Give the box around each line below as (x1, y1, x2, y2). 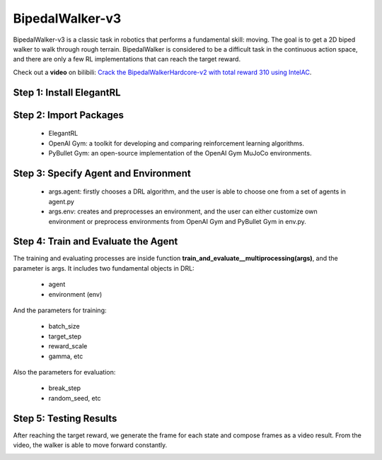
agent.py (48, 197, 74, 206)
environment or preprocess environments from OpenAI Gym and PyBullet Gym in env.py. (48, 217, 307, 225)
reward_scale (48, 342, 88, 350)
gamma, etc (48, 352, 83, 360)
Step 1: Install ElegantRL (13, 86, 121, 98)
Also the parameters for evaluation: (13, 367, 116, 376)
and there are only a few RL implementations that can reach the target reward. (13, 55, 241, 64)
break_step (48, 384, 81, 392)
